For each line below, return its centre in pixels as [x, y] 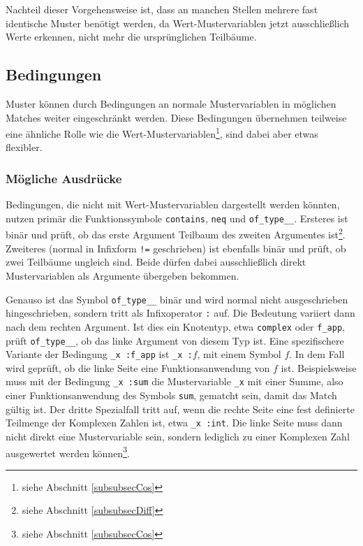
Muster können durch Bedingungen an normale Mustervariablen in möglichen [171, 103]
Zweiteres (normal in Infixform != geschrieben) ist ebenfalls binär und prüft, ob [176, 248]
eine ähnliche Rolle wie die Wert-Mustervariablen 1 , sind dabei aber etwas [162, 132]
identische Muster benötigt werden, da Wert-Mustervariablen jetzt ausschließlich [178, 23]
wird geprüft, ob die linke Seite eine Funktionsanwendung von [138, 367]
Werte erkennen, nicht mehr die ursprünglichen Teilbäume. [131, 37]
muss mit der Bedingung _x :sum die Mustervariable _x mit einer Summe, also [175, 381]
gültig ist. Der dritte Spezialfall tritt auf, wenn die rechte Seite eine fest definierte [180, 409]
